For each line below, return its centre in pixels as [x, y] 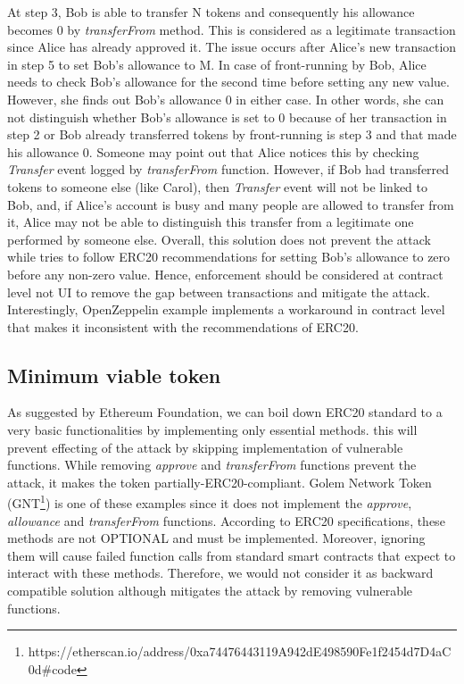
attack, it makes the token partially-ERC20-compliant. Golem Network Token [220, 482]
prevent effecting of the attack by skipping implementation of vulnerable [205, 447]
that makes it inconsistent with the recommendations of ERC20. [183, 326]
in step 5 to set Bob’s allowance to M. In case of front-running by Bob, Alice [217, 64]
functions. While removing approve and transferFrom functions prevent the [212, 465]
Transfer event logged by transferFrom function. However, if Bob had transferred [228, 169]
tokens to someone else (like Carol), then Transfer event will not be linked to [217, 186]
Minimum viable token [114, 375]
